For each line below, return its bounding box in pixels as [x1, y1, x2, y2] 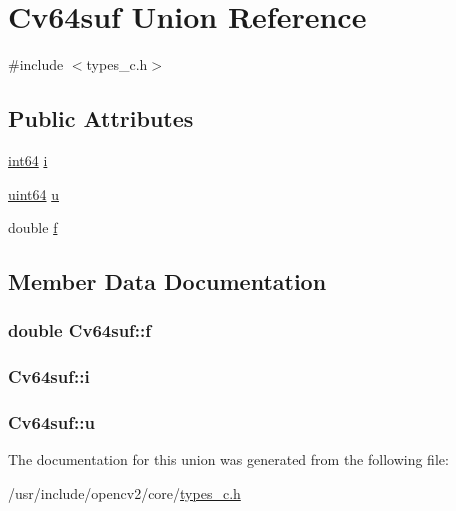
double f [8, 217, 58, 238]
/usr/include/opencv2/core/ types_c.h [8, 482, 241, 503]
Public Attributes [8, 103, 194, 134]
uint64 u [8, 183, 59, 204]
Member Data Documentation [8, 266, 327, 297]
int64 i [8, 149, 48, 170]
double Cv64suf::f [8, 318, 152, 343]
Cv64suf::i [8, 364, 90, 389]
